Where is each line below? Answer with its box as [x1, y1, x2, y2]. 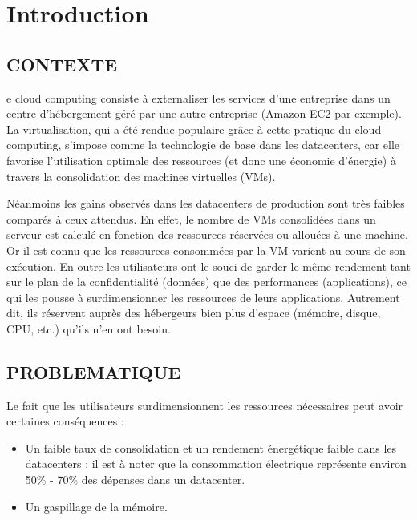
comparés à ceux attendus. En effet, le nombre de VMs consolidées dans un [6, 210, 376, 227]
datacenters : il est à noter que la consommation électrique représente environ [25, 455, 407, 472]
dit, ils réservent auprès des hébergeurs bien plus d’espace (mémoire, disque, [6, 304, 381, 321]
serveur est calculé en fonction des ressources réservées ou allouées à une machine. [6, 226, 408, 243]
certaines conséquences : [6, 413, 124, 429]
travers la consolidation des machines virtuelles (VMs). [6, 167, 276, 184]
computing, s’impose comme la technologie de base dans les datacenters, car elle [6, 136, 400, 153]
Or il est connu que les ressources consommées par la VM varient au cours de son [6, 241, 406, 258]
